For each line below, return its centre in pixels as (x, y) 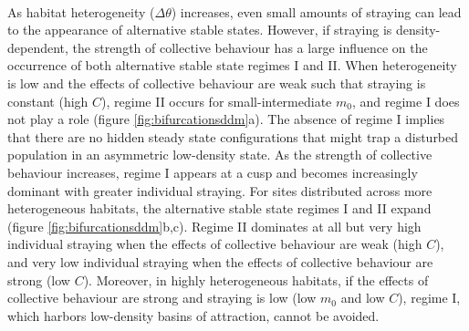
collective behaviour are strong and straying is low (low (162, 298)
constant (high (48, 101)
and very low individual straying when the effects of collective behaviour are (220, 261)
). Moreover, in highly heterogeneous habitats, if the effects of (256, 279)
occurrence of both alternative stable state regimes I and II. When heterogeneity (232, 65)
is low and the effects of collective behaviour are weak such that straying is (217, 83)
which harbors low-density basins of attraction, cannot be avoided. (193, 315)
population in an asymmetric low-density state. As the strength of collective (220, 155)
